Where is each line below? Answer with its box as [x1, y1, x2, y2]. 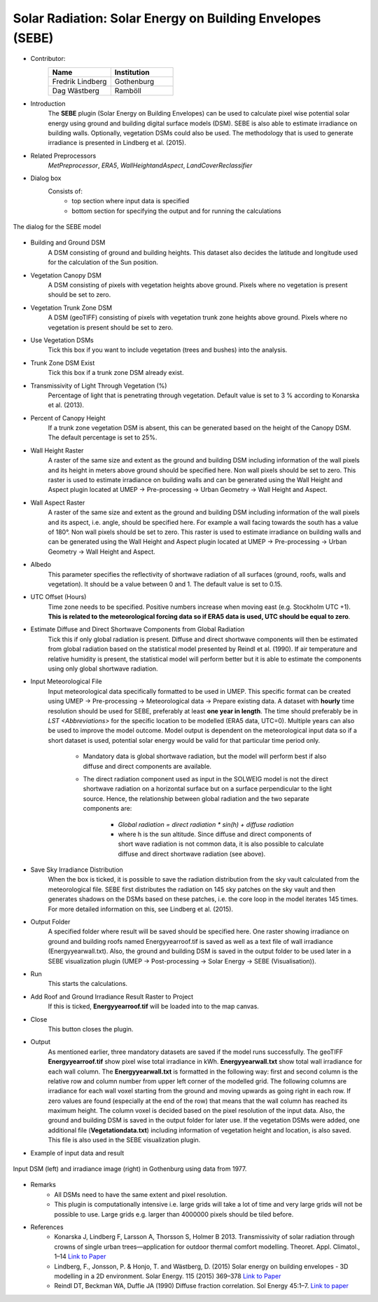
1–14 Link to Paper [54, 1252, 106, 1261]
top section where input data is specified [71, 197, 189, 205]
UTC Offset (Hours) [30, 593, 87, 601]
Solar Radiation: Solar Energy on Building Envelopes [13, 11, 321, 26]
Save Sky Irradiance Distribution [30, 865, 124, 874]
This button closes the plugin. [48, 1025, 134, 1033]
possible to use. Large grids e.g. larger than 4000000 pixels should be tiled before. [54, 1210, 294, 1219]
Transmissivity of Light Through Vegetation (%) [30, 381, 167, 390]
